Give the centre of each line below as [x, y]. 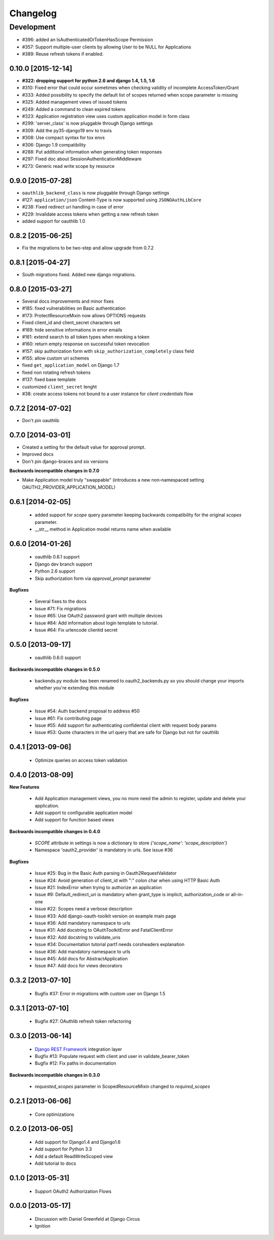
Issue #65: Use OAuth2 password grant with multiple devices [99, 616]
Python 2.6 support [55, 571]
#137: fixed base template [49, 379]
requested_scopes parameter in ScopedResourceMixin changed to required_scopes [123, 1086]
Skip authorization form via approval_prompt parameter [93, 578]
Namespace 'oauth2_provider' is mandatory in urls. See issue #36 [104, 850]
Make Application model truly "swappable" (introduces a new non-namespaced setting [113, 480]
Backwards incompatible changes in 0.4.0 [55, 831]
